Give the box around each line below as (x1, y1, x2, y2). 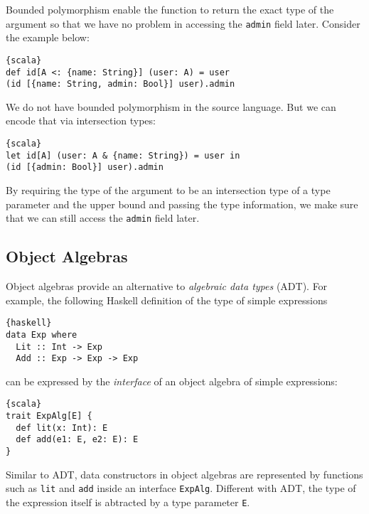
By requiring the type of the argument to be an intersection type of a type (6, 182, 331, 197)
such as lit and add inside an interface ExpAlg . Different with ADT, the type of (6, 481, 356, 496)
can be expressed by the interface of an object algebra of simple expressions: (6, 373, 338, 388)
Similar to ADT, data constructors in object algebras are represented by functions (6, 466, 363, 481)
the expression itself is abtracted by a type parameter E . (6, 494, 250, 509)
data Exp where (6, 329, 77, 340)
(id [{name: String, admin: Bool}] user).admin (6, 79, 235, 90)
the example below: (6, 30, 90, 45)
